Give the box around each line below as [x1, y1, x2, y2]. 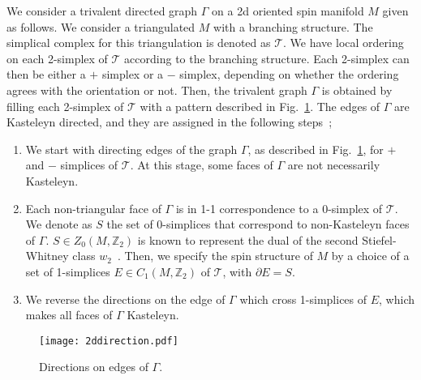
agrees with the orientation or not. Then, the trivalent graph [6, 81, 307, 98]
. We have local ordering [283, 34, 404, 51]
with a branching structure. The [213, 18, 373, 35]
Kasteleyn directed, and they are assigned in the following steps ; [6, 113, 333, 130]
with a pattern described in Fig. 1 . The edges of [140, 97, 380, 114]
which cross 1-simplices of [239, 290, 367, 307]
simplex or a [101, 66, 164, 83]
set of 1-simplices [25, 263, 110, 280]
